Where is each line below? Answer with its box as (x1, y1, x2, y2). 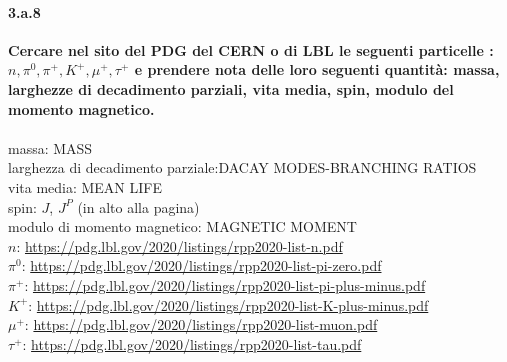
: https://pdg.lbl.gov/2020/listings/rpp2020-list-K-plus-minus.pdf (28, 294, 429, 315)
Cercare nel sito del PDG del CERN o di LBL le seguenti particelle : (8, 39, 494, 60)
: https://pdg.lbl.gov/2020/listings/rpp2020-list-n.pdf (16, 235, 343, 256)
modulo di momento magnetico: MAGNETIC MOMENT (8, 216, 357, 237)
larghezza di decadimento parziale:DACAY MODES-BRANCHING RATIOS (8, 157, 477, 178)
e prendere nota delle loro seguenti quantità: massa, (134, 59, 500, 80)
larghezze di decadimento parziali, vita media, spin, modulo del (8, 78, 454, 99)
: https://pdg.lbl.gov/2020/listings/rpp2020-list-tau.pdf (22, 333, 362, 354)
